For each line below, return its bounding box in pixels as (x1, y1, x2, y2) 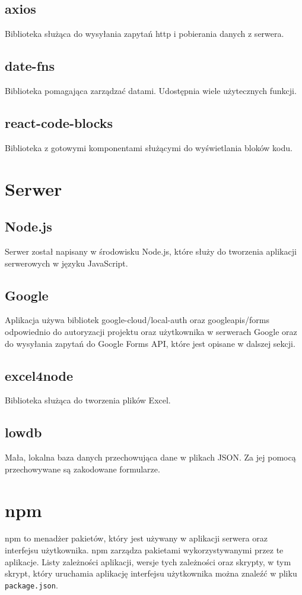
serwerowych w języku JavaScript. (5, 256, 128, 269)
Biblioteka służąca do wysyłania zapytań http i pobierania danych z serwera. (5, 27, 284, 40)
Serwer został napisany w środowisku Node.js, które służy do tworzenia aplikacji (5, 245, 297, 257)
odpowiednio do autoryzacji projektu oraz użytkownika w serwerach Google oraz (5, 325, 297, 337)
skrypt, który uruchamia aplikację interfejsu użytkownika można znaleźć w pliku (5, 567, 297, 580)
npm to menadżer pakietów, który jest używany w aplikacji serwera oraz (5, 532, 268, 544)
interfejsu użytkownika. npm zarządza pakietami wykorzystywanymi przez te (5, 544, 284, 556)
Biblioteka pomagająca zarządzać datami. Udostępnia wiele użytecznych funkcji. (5, 84, 297, 96)
